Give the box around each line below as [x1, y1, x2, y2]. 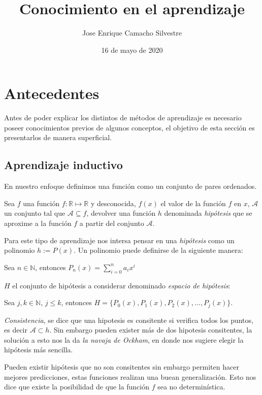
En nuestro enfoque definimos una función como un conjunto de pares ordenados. [4, 181, 257, 191]
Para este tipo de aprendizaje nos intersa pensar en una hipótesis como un [4, 235, 235, 245]
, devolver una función [86, 208, 156, 218]
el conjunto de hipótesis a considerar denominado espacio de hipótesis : [12, 280, 231, 290]
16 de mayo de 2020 [101, 44, 163, 55]
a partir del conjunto [79, 218, 144, 228]
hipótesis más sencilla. [4, 344, 73, 355]
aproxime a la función [4, 218, 72, 228]
